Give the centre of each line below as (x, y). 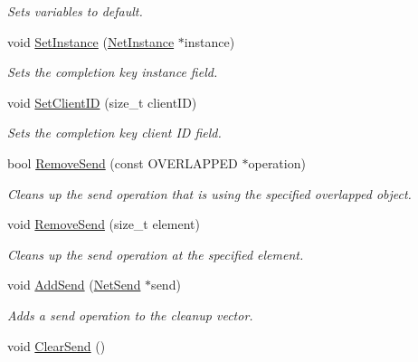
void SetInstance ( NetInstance (91, 41)
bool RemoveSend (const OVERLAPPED (123, 162)
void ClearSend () (57, 345)
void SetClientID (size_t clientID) (102, 102)
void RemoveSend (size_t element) (104, 224)
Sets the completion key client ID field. (114, 133)
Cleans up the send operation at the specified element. (156, 254)
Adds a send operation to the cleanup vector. (130, 314)
